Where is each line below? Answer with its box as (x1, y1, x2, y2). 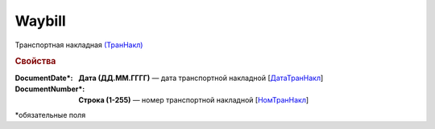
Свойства (14, 56, 56, 67)
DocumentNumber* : (14, 84, 85, 94)
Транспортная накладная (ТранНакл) (14, 40, 143, 50)
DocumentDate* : (14, 73, 73, 83)
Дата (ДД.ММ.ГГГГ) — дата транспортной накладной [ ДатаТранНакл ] (78, 73, 324, 83)
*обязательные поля (14, 110, 86, 119)
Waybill (14, 12, 66, 30)
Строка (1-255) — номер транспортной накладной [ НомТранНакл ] (78, 95, 309, 105)
